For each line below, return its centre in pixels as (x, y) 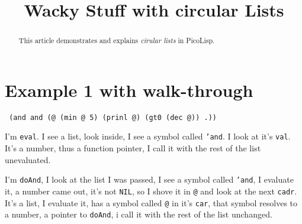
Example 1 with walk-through (129, 90)
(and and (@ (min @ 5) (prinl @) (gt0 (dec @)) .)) (113, 117)
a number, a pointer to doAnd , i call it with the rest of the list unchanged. (139, 214)
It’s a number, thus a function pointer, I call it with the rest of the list (133, 148)
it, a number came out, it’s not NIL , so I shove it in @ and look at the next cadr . (151, 191)
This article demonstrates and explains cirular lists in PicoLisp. (117, 40)
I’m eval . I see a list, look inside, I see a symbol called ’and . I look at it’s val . (148, 136)
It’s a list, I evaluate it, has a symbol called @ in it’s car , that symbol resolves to (151, 202)
